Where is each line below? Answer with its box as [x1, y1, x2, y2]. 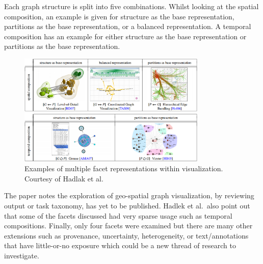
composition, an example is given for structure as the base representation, [4, 11, 234, 21]
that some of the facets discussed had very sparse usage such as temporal [4, 210, 232, 221]
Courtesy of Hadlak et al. [24, 173, 103, 183]
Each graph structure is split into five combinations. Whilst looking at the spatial [4, 1, 259, 11]
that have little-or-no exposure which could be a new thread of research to [4, 240, 236, 251]
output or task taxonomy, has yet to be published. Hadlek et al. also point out [4, 200, 250, 211]
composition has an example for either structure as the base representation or [4, 31, 247, 41]
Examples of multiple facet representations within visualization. [24, 163, 223, 174]
